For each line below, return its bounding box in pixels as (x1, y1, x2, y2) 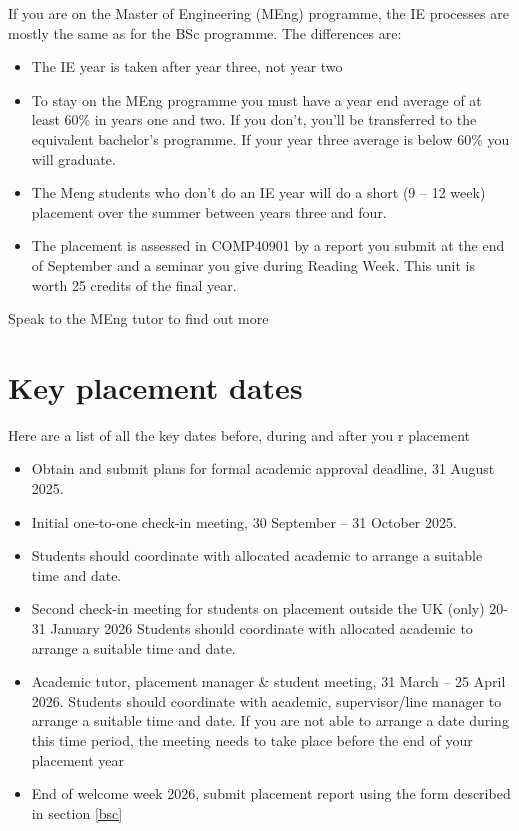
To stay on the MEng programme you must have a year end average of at (31, 89, 482, 110)
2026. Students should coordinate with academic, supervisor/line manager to (31, 690, 502, 711)
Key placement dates (8, 366, 303, 407)
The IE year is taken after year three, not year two (31, 56, 343, 77)
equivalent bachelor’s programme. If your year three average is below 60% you (31, 128, 510, 149)
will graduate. (31, 148, 116, 169)
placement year (31, 749, 124, 770)
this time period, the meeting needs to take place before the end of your (31, 729, 473, 750)
